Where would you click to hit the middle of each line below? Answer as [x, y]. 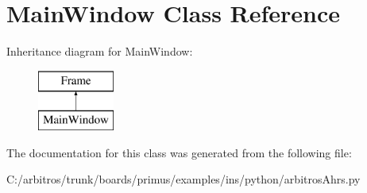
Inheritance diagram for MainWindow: [100, 51]
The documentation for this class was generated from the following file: [179, 152]
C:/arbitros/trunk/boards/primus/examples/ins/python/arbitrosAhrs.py [183, 179]
